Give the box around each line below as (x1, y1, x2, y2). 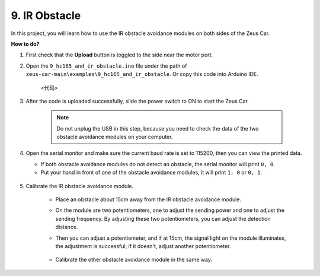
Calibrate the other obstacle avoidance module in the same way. (55, 256, 213, 264)
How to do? (11, 40, 40, 47)
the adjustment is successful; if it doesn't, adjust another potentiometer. (55, 242, 231, 249)
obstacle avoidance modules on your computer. (56, 134, 173, 141)
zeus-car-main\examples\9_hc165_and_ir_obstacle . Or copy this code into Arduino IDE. (25, 71, 259, 78)
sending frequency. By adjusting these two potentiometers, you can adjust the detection (55, 215, 271, 222)
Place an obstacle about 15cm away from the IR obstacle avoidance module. (55, 196, 242, 203)
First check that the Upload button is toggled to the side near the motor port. (25, 51, 213, 59)
